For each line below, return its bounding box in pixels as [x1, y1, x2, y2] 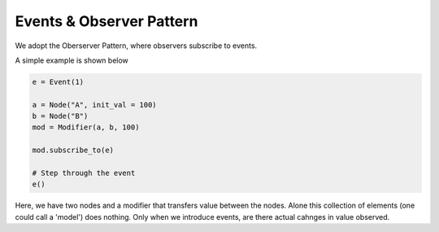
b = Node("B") [32, 112, 89, 121]
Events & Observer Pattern [15, 12, 198, 30]
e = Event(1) [32, 77, 85, 86]
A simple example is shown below [15, 55, 129, 65]
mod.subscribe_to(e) [32, 146, 114, 155]
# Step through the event [32, 169, 136, 178]
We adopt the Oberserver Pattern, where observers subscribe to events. [15, 41, 258, 50]
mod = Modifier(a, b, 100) [32, 123, 140, 132]
